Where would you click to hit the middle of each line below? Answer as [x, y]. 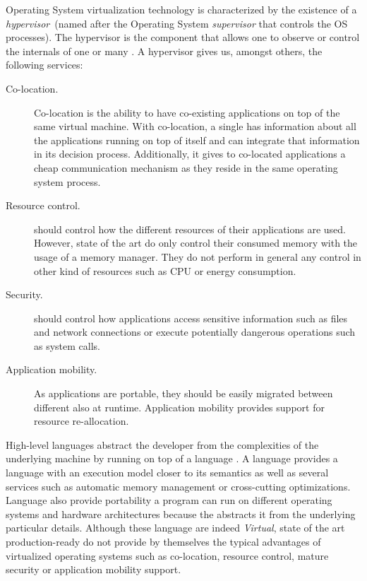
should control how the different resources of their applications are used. [190, 229]
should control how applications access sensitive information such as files [191, 318]
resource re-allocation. [82, 421]
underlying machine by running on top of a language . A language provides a [172, 458]
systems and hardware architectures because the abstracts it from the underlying [181, 513]
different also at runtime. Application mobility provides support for [179, 407]
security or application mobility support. [94, 569]
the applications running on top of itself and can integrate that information [197, 140]
